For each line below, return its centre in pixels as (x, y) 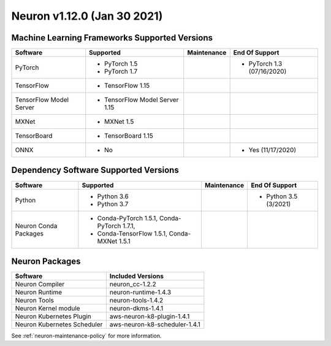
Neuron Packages (46, 261)
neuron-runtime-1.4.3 (140, 293)
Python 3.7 (113, 204)
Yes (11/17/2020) (272, 150)
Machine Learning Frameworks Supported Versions (112, 38)
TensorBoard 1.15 (129, 136)
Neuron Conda (36, 226)
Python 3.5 (282, 196)
